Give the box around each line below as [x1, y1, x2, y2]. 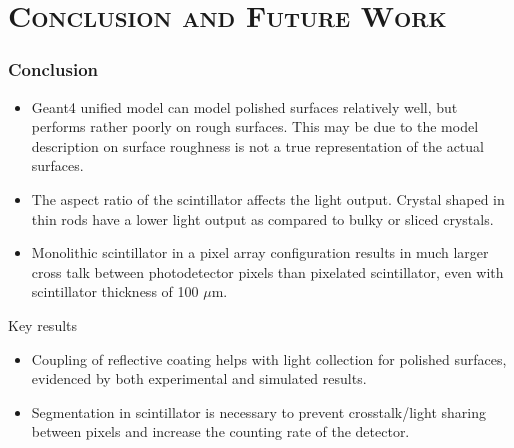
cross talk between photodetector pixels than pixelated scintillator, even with [31, 261, 504, 282]
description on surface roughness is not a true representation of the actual [31, 135, 484, 156]
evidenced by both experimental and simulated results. [31, 368, 367, 389]
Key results [8, 314, 78, 335]
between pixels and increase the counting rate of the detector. [31, 421, 410, 442]
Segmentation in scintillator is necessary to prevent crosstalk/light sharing [31, 401, 486, 422]
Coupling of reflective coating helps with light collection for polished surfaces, [31, 348, 507, 369]
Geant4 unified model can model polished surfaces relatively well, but [31, 96, 458, 117]
